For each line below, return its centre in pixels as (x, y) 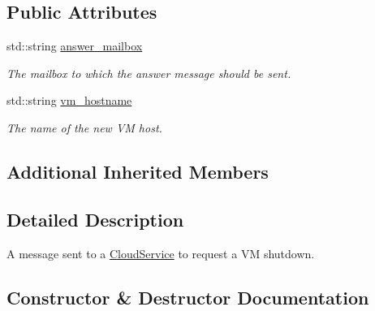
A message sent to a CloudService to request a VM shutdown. (161, 253)
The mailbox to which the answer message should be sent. (149, 73)
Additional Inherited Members (138, 171)
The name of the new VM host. (84, 127)
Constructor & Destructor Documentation (188, 297)
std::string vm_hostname (69, 100)
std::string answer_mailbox (75, 46)
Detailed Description (95, 219)
